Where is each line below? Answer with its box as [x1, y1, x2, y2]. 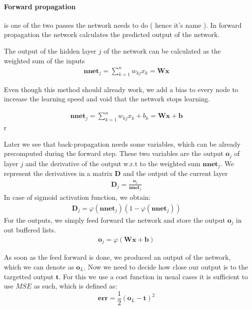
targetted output [4, 271, 54, 281]
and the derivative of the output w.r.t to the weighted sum [25, 158, 200, 168]
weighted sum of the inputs [4, 55, 85, 65]
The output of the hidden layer [4, 45, 96, 56]
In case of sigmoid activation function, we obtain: [4, 192, 151, 202]
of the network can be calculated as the [103, 45, 221, 56]
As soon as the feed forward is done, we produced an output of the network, [4, 252, 231, 262]
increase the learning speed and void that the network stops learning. [4, 94, 210, 104]
